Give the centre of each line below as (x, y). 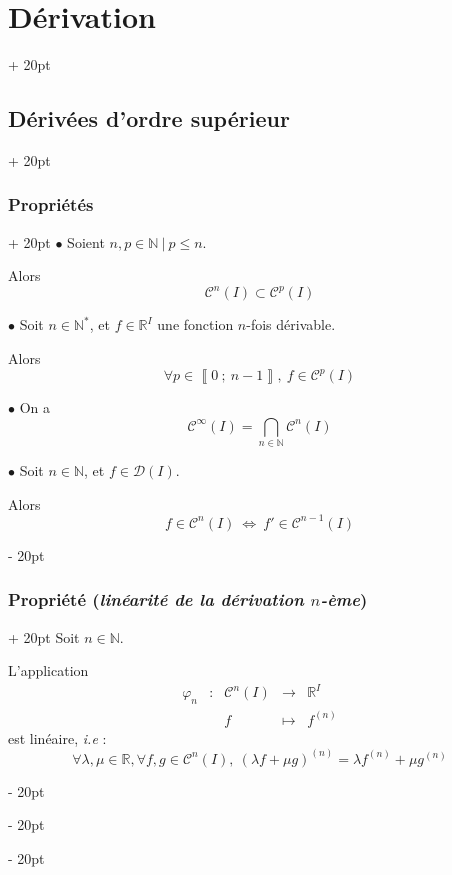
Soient (86, 241)
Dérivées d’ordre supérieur (149, 118)
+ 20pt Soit (44, 636)
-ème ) (344, 599)
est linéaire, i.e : (57, 737)
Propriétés (51, 204)
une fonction (195, 324)
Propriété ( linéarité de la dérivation (156, 599)
